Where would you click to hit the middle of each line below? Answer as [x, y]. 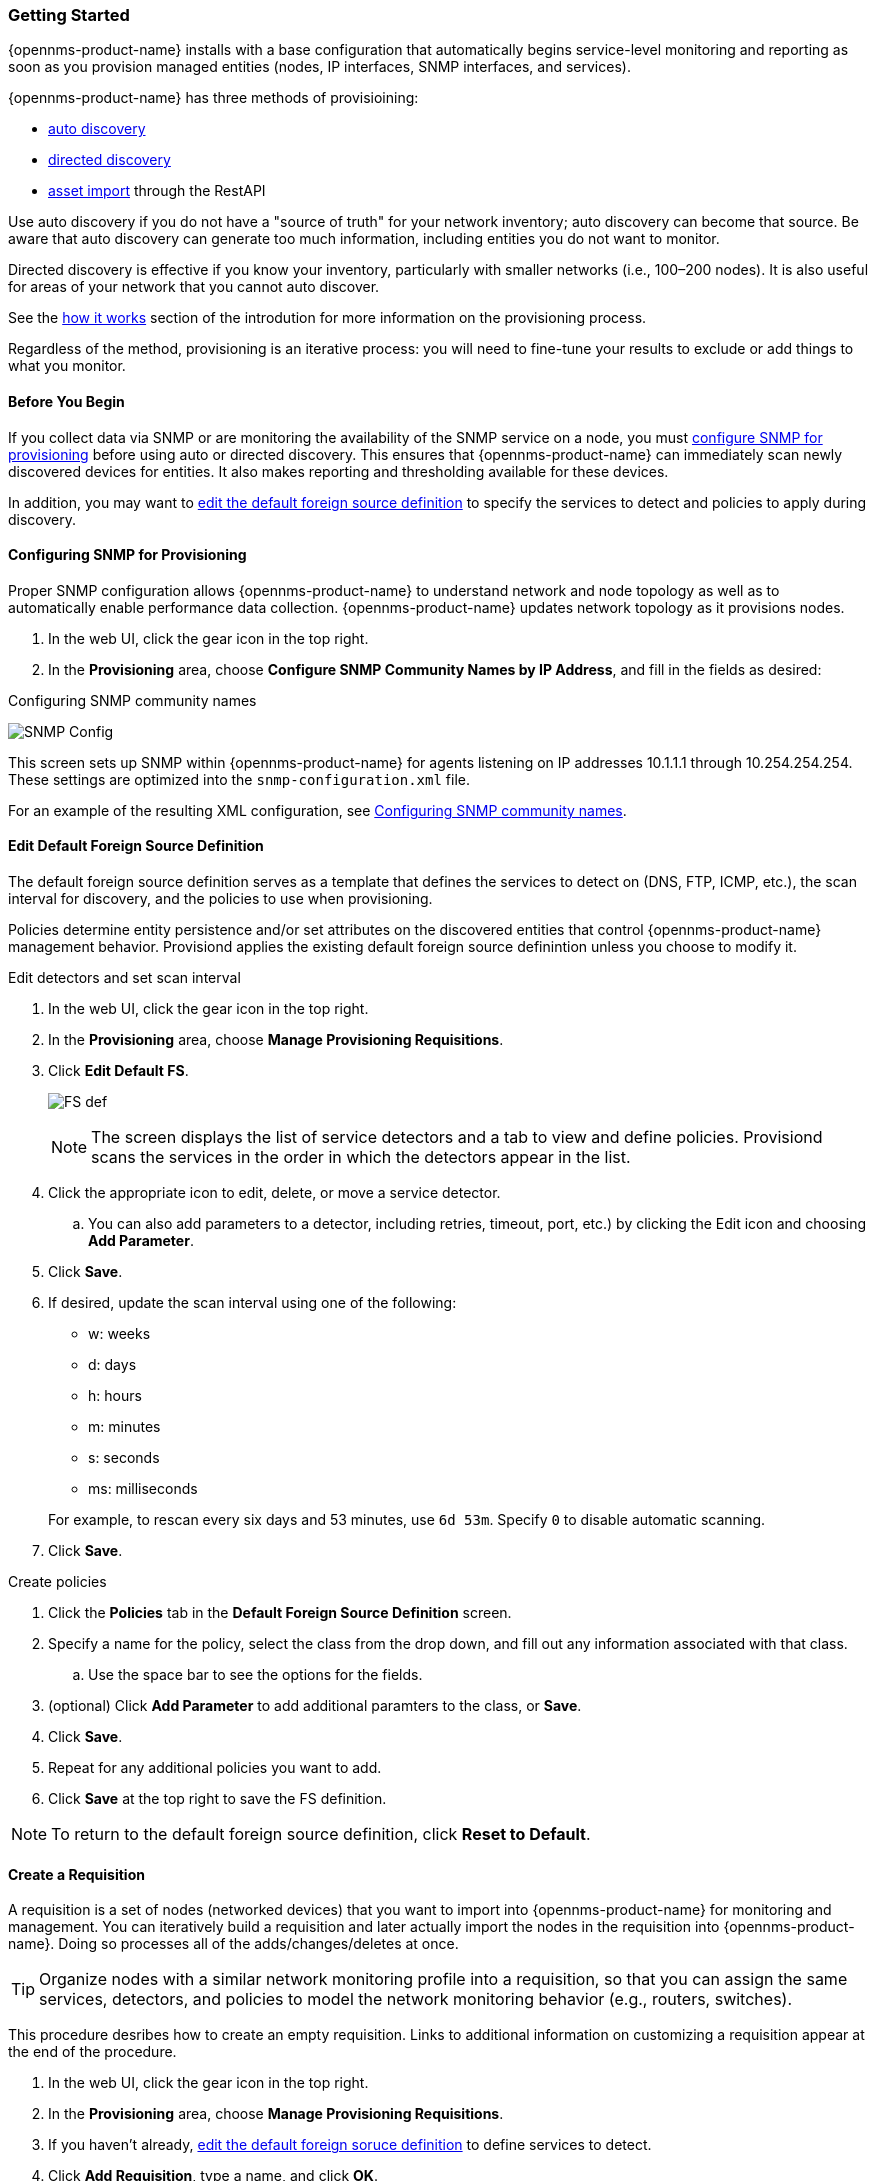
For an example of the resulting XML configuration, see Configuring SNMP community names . [317, 810]
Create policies [57, 1582]
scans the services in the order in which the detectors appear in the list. [361, 1157]
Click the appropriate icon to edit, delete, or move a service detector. [274, 1193]
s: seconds [124, 1458]
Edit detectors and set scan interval [124, 978]
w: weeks [119, 1334]
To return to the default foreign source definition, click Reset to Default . [321, 1834]
